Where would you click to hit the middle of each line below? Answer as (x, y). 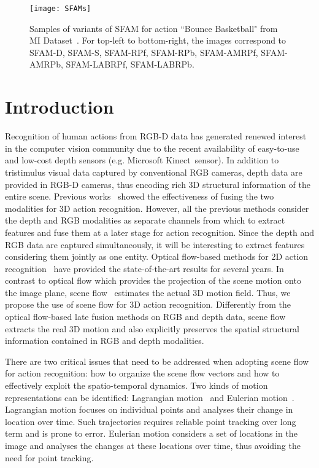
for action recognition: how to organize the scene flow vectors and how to (142, 373)
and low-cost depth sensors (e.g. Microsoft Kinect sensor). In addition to (142, 160)
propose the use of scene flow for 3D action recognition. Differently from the (148, 304)
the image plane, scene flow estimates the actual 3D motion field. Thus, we (148, 292)
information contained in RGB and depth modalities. (105, 341)
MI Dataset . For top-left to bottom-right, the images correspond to (158, 40)
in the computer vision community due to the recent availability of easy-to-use (152, 148)
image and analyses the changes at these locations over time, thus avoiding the (153, 445)
